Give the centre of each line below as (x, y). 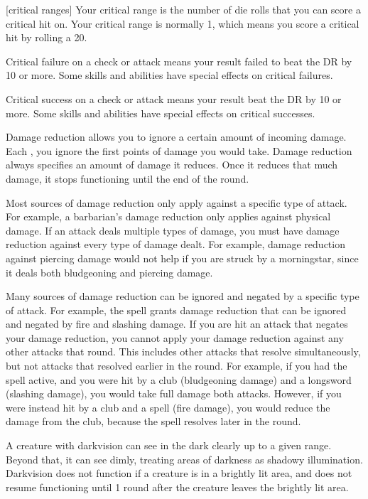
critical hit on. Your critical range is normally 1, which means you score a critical (183, 23)
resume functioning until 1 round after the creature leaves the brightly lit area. (177, 487)
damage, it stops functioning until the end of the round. (128, 178)
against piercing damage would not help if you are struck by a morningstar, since (182, 258)
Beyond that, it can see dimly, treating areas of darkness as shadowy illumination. (184, 459)
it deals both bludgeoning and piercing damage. (109, 272)
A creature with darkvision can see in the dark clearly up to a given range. (169, 445)
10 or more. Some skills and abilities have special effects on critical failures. (169, 75)
